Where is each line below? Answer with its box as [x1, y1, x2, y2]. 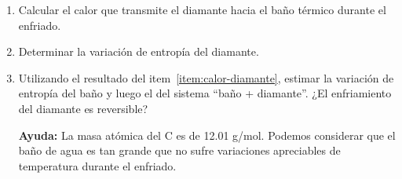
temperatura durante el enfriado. [18, 157, 177, 174]
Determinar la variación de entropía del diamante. [18, 43, 259, 60]
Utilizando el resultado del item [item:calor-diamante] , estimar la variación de [18, 69, 394, 86]
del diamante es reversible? [18, 100, 148, 116]
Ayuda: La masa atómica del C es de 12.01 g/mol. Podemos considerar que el [18, 126, 396, 143]
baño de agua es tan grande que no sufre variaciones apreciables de [18, 142, 341, 159]
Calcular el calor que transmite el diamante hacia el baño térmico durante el [18, 2, 386, 17]
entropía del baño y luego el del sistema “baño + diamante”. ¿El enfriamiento [18, 85, 392, 101]
